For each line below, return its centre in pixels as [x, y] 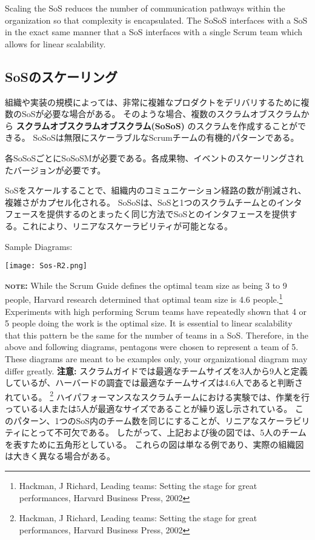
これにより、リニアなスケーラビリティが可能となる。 [127, 225]
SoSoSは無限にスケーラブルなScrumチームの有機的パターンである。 [166, 137]
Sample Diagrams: [39, 246]
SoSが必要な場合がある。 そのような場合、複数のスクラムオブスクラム [161, 114]
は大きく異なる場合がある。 [60, 456]
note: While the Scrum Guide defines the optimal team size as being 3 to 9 [146, 285]
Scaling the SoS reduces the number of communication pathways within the [145, 8]
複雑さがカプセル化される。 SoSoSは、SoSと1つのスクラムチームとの [141, 202]
